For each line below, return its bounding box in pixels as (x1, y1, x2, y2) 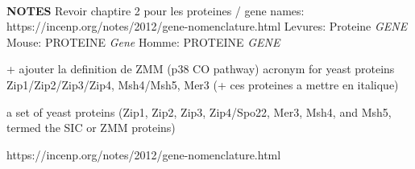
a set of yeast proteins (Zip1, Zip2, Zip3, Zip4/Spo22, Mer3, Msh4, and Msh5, (6, 103, 392, 120)
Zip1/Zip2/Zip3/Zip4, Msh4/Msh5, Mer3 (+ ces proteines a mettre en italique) (6, 76, 399, 93)
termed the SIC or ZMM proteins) (6, 119, 176, 136)
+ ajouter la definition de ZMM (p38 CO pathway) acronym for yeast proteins (6, 60, 395, 77)
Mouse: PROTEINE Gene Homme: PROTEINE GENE (6, 33, 280, 50)
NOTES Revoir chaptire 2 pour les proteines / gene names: (6, 2, 305, 19)
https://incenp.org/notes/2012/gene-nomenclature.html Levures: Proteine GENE (6, 18, 408, 35)
